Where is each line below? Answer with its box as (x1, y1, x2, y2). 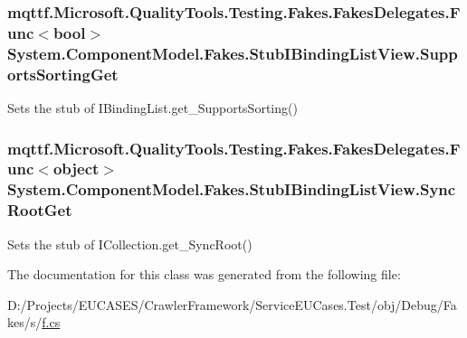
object (52, 157, 100, 180)
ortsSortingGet (7, 62, 119, 85)
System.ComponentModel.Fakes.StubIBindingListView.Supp (7, 42, 458, 64)
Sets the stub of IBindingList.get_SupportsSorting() (7, 98, 298, 117)
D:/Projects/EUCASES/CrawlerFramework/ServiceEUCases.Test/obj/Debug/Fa (7, 295, 457, 314)
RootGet (7, 199, 72, 221)
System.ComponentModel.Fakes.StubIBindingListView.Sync (7, 178, 456, 201)
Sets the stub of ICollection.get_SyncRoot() (7, 234, 253, 253)
